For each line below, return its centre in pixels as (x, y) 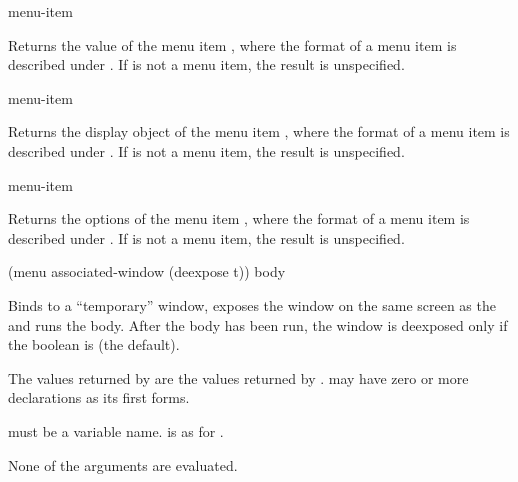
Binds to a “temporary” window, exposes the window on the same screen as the (252, 304)
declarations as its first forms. (99, 397)
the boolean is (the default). (94, 344)
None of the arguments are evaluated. (123, 464)
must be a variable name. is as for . (116, 430)
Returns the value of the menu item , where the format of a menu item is (232, 44)
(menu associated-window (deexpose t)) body (147, 271)
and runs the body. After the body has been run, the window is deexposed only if (258, 324)
